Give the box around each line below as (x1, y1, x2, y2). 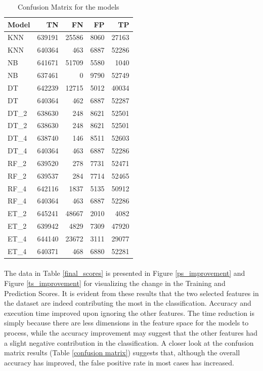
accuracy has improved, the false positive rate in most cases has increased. (4, 357, 234, 367)
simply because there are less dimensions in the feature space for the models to (4, 317, 249, 328)
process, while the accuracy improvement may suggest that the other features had (4, 327, 258, 338)
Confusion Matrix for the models (18, 2, 119, 12)
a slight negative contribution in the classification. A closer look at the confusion (4, 337, 254, 348)
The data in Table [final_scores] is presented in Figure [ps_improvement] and (4, 268, 245, 278)
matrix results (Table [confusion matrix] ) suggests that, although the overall (4, 347, 240, 358)
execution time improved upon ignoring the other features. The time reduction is (4, 307, 255, 318)
